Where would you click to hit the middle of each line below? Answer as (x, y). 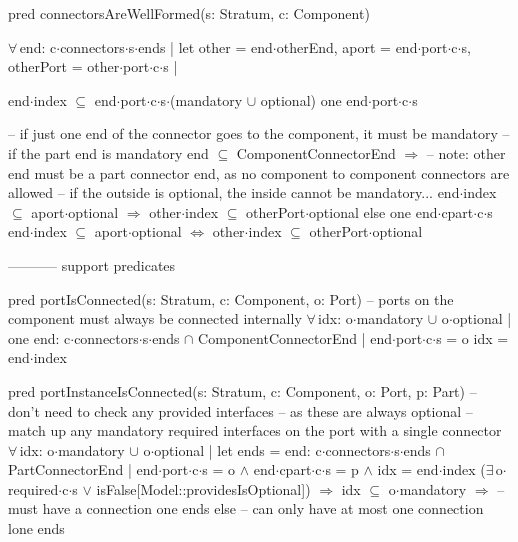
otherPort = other (64, 66)
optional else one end (373, 211)
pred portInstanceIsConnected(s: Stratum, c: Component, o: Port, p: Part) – (242, 390)
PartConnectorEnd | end (83, 469)
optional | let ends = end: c (238, 449)
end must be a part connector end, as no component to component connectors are (259, 172)
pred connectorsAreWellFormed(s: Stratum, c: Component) (189, 13)
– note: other (466, 152)
